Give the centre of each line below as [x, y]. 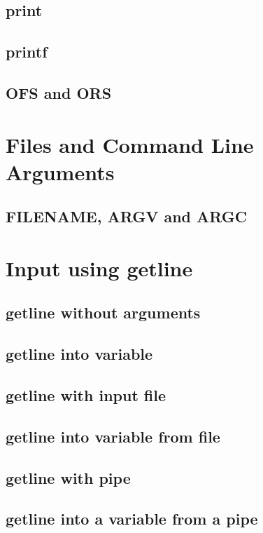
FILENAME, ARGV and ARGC [127, 216]
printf [27, 52]
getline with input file [86, 395]
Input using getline [99, 268]
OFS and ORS [59, 92]
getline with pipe [68, 477]
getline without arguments [103, 312]
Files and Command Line [130, 144]
